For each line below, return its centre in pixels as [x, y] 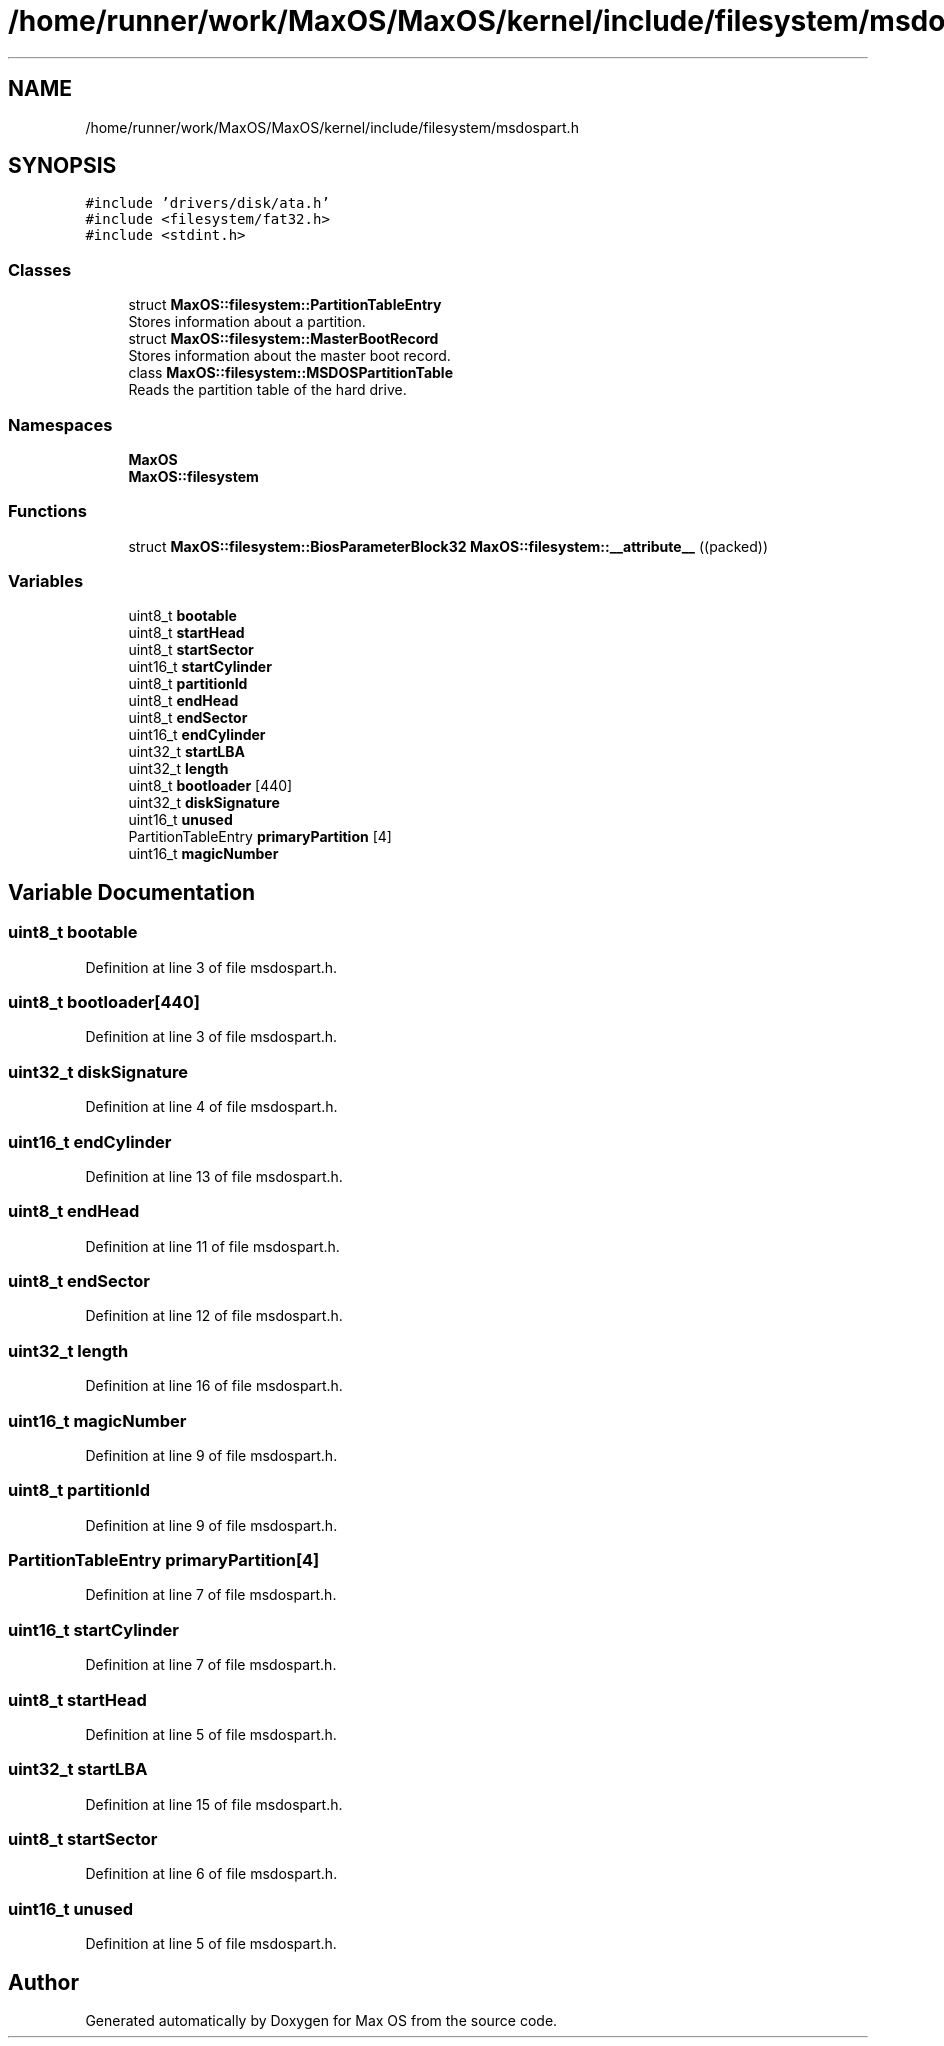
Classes [40, 269]
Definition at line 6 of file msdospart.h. [211, 1874]
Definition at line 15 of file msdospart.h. [214, 1804]
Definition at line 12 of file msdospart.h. [214, 1316]
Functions [47, 511]
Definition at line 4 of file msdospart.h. [211, 1107]
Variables [46, 581]
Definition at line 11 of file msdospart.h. [212, 1246]
